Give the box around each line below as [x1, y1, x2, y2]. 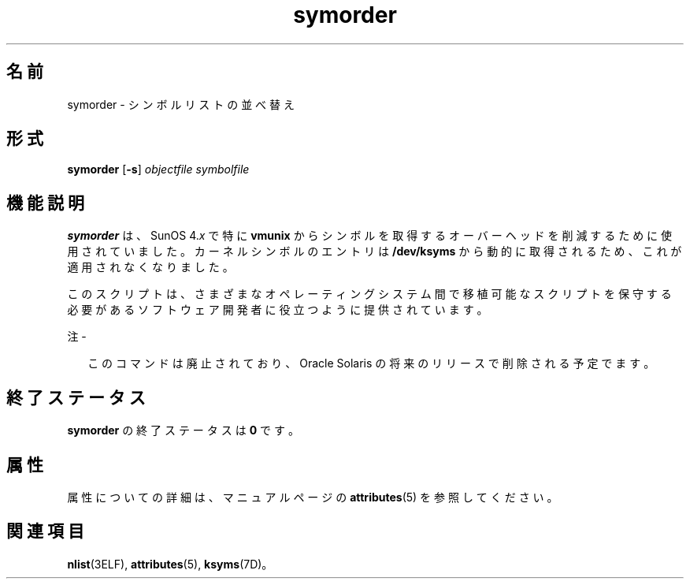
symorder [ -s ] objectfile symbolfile [67, 162, 250, 177]
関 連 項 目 [6, 521, 84, 542]
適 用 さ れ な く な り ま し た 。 [67, 260, 234, 274]
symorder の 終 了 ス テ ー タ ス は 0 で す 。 [67, 423, 299, 438]
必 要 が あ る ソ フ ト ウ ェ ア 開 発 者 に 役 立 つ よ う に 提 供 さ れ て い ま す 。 [67, 303, 488, 317]
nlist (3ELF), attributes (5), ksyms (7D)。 [67, 557, 273, 571]
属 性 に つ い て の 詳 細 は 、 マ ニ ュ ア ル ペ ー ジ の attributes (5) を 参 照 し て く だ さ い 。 [67, 490, 558, 504]
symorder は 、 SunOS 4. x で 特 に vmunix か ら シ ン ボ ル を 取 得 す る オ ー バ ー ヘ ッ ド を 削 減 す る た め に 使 [67, 229, 673, 243]
